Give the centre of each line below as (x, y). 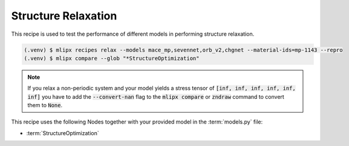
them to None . (45, 105)
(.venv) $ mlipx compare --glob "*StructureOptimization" (112, 58)
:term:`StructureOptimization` (63, 133)
